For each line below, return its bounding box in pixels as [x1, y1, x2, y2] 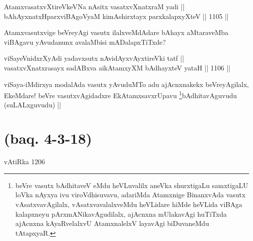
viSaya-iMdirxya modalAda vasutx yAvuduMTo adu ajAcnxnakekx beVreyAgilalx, [4, 79, 249, 89]
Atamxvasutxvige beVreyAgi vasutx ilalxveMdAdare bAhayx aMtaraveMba [4, 27, 229, 37]
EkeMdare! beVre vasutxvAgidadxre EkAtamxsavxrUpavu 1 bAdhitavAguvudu [4, 89, 237, 100]
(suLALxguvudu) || [4, 100, 61, 110]
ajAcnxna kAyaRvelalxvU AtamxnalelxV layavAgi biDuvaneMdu [15, 218, 209, 228]
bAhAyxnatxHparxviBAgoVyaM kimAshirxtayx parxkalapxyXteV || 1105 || [4, 11, 229, 21]
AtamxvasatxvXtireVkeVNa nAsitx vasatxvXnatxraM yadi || [4, 1, 185, 11]
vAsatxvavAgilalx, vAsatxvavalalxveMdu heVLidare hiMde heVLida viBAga [15, 199, 242, 209]
